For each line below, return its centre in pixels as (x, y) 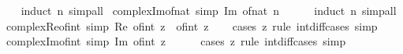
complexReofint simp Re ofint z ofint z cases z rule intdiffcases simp (192, 25)
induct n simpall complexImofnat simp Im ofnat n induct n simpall (209, 10)
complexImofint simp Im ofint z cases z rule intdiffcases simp (176, 41)
